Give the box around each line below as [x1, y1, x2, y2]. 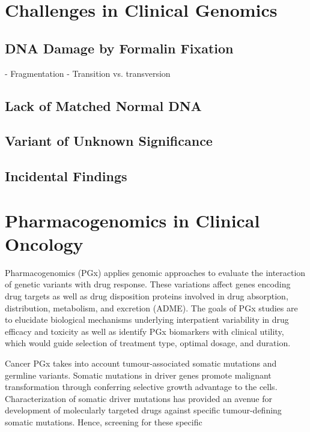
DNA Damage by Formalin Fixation [5, 38, 234, 57]
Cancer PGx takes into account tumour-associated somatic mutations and [5, 356, 277, 369]
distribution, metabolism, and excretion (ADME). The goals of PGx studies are [5, 301, 298, 314]
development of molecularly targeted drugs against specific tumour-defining [5, 404, 282, 416]
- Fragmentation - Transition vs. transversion [5, 67, 171, 79]
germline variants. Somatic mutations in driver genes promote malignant [5, 368, 272, 381]
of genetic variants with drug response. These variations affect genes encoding [5, 278, 291, 290]
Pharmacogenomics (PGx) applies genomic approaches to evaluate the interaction [5, 266, 306, 278]
